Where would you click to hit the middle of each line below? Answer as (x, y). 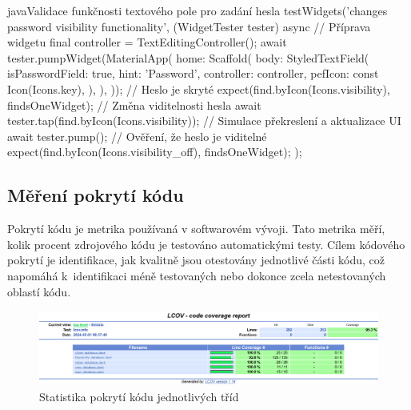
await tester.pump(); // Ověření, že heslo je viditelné (137, 136)
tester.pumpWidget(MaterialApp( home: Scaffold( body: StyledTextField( (188, 57)
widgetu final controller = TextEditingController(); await (147, 42)
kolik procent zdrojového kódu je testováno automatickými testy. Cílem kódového (206, 244)
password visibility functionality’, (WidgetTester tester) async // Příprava (189, 26)
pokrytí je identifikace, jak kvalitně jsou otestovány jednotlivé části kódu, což (196, 260)
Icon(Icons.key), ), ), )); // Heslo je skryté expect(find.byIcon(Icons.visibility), (199, 88)
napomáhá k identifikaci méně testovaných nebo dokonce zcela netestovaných (197, 275)
